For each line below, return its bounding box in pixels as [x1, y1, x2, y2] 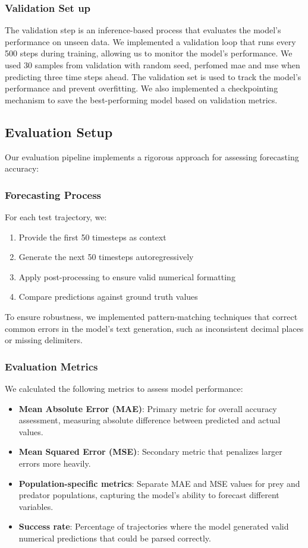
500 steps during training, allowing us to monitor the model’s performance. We [5, 47, 293, 59]
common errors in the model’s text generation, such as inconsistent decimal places [5, 322, 304, 334]
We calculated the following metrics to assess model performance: [5, 382, 243, 394]
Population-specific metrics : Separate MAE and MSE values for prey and [18, 477, 300, 489]
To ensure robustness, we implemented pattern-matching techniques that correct [5, 310, 298, 322]
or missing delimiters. [5, 334, 83, 346]
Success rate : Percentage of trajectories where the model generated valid [18, 520, 289, 533]
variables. [18, 500, 54, 512]
